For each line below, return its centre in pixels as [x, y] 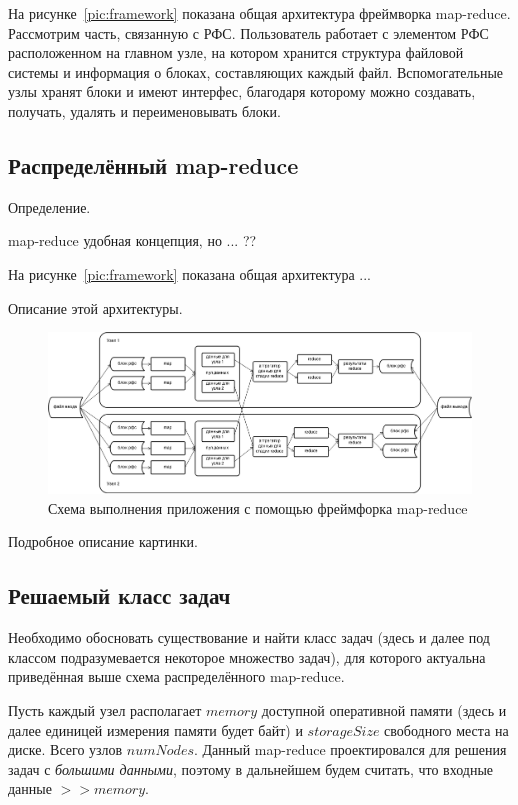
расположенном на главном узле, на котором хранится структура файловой [236, 52]
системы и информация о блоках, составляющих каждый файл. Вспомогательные [256, 71]
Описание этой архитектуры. [95, 307]
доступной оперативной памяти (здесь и [384, 709]
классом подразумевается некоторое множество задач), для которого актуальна [247, 656]
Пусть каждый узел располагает [105, 709]
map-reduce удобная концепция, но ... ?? [132, 240]
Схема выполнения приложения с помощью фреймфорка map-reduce [258, 507]
